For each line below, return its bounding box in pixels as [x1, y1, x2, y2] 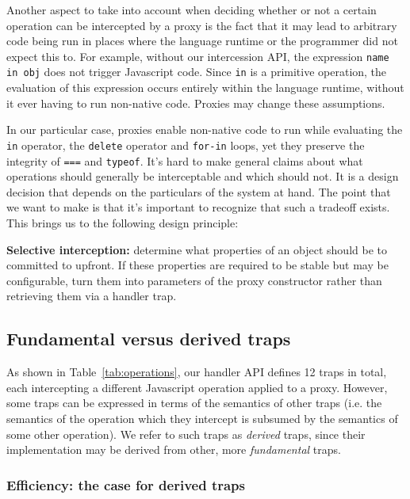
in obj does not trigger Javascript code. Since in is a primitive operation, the [6, 63, 387, 80]
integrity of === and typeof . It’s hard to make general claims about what [6, 152, 363, 169]
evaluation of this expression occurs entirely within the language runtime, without [6, 79, 404, 96]
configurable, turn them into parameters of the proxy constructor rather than [6, 272, 382, 288]
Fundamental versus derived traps [6, 326, 291, 351]
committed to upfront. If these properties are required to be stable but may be [6, 257, 389, 273]
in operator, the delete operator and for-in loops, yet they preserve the [6, 136, 365, 153]
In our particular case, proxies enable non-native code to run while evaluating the [6, 121, 403, 138]
